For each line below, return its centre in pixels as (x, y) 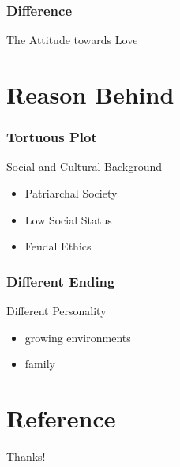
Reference (61, 418)
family (40, 364)
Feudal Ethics (58, 246)
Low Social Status (68, 219)
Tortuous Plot (52, 137)
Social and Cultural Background (84, 166)
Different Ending (61, 281)
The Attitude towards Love (72, 40)
